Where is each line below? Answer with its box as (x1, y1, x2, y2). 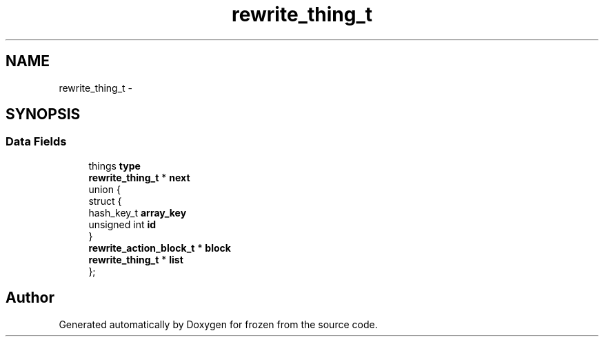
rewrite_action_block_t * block (88, 241, 231, 254)
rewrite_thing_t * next (88, 171, 190, 183)
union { (88, 183, 121, 195)
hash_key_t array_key (88, 206, 187, 219)
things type (88, 159, 141, 172)
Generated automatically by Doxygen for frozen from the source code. (59, 318, 378, 330)
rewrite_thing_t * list (88, 253, 183, 265)
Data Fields (6, 134, 67, 149)
